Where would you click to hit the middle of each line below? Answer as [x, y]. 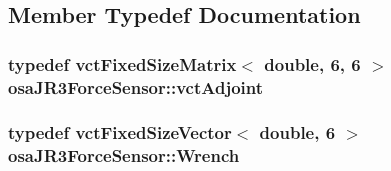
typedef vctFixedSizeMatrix [122, 63]
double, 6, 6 [312, 63]
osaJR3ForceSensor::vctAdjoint [136, 86]
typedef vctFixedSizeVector [120, 132]
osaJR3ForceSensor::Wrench [124, 155]
